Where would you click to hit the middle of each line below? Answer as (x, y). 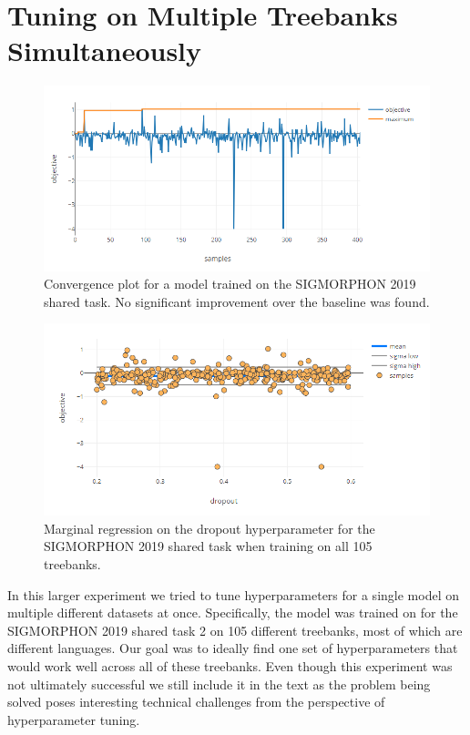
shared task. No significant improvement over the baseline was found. (237, 301)
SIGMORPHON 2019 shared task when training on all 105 (208, 546)
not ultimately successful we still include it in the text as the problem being (219, 684)
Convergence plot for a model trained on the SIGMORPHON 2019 (230, 284)
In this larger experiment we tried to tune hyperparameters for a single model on (233, 594)
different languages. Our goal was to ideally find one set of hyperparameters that (233, 648)
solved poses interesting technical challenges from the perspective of (196, 702)
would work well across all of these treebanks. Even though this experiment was (230, 665)
